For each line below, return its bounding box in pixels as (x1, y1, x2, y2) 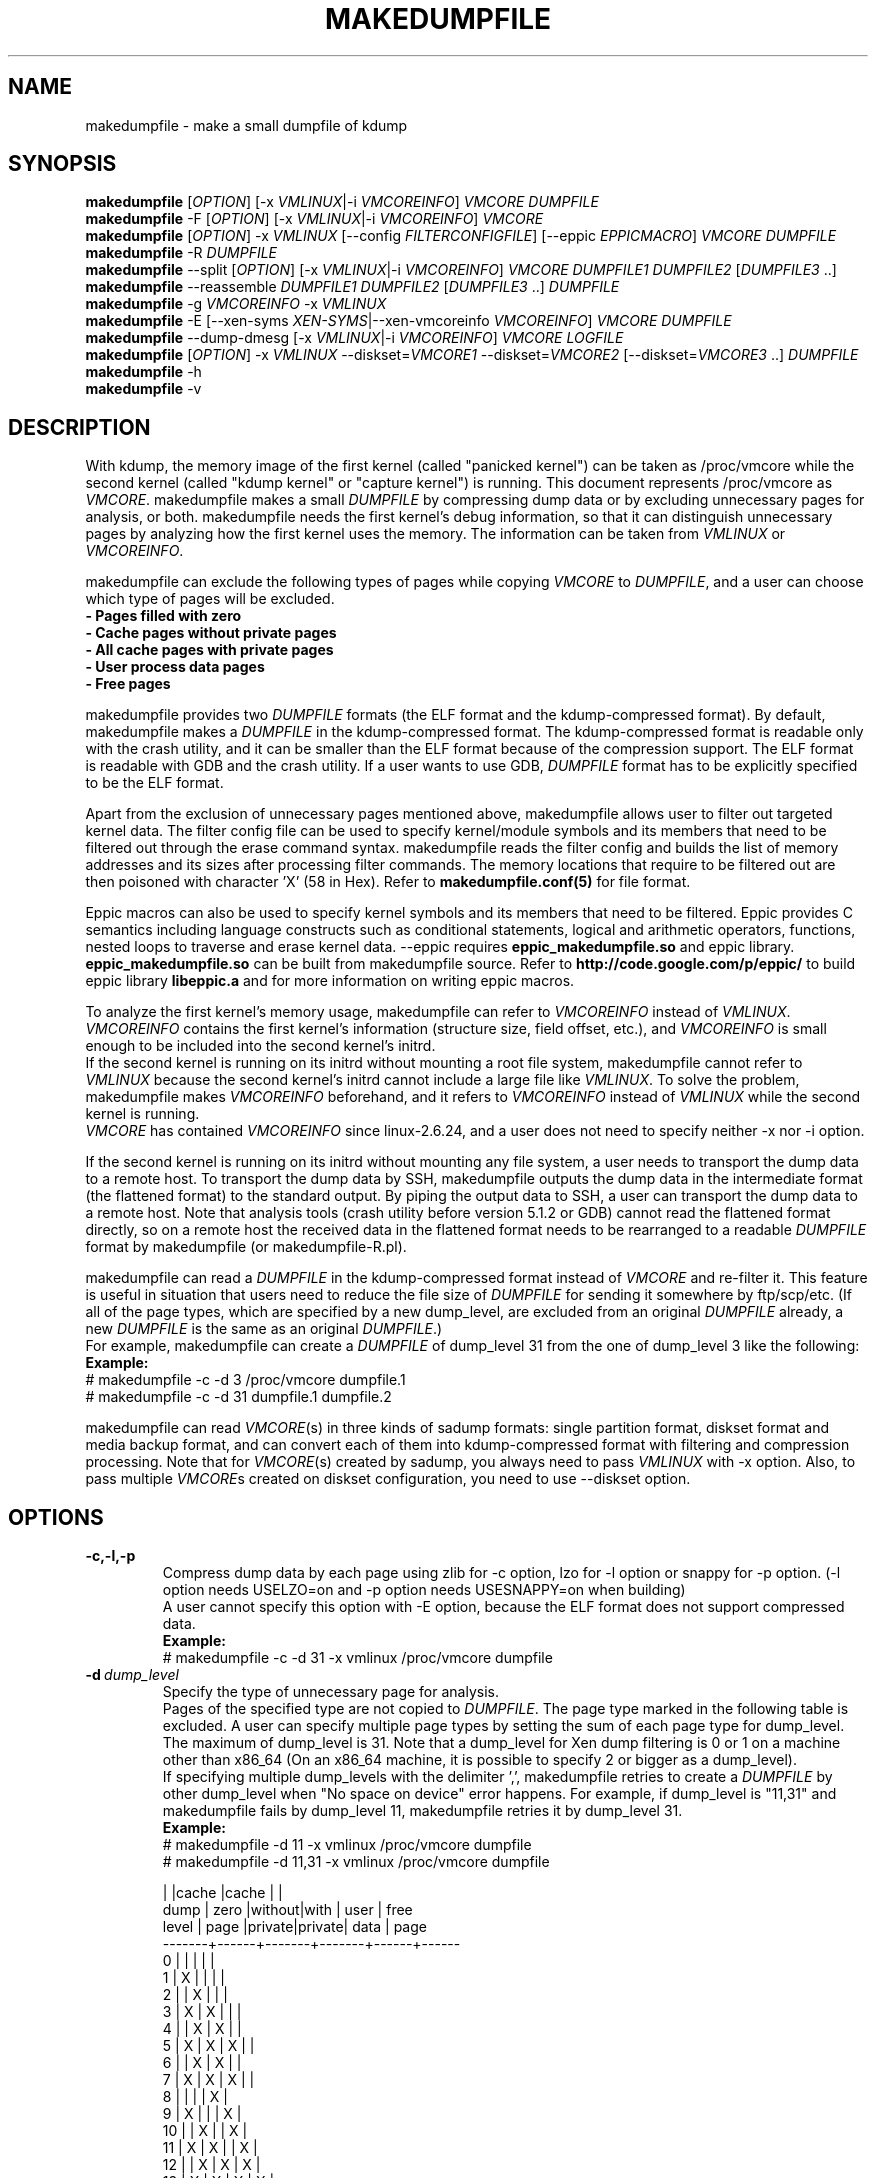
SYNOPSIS (8, 151, 117, 177)
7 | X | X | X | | (162, 2071, 255, 2089)
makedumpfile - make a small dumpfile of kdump (85, 116, 408, 134)
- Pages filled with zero (85, 607, 242, 625)
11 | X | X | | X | (162, 2139, 258, 2157)
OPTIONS (8, 1504, 104, 1530)
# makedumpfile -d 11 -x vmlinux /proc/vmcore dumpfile (162, 1836, 532, 1854)
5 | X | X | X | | (162, 2037, 255, 2055)
